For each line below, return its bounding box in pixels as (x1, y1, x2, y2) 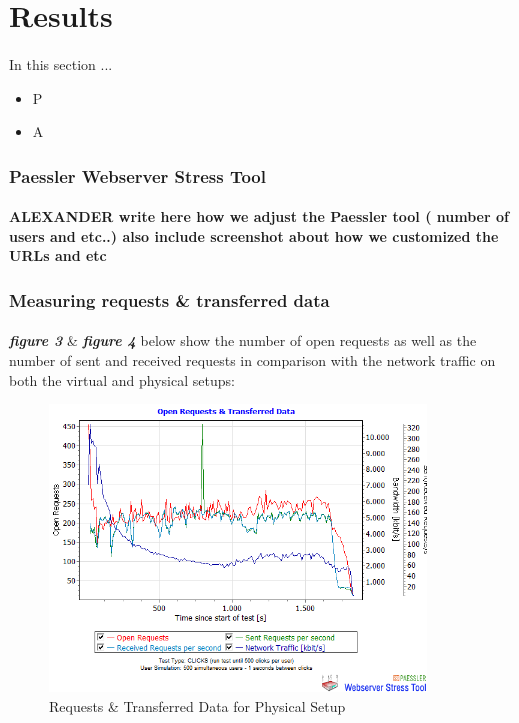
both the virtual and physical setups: (9, 369, 235, 390)
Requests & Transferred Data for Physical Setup (49, 695, 346, 716)
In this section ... (9, 53, 113, 74)
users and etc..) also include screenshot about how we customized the (9, 225, 499, 246)
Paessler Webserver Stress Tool (9, 163, 266, 188)
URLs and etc (9, 245, 107, 266)
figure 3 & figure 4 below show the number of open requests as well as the (9, 330, 477, 351)
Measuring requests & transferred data (9, 287, 330, 312)
